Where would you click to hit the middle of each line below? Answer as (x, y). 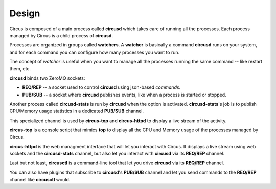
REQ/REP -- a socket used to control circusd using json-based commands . (101, 87)
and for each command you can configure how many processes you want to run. (95, 52)
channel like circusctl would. (40, 179)
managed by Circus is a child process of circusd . (61, 35)
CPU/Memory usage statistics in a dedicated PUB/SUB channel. (77, 111)
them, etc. (20, 68)
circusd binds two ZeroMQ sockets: (47, 78)
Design (25, 13)
